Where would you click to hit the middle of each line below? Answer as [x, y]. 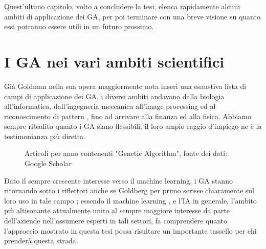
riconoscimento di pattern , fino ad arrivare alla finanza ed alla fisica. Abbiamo [128, 116]
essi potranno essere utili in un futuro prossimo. [79, 26]
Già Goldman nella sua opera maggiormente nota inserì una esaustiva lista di [125, 86]
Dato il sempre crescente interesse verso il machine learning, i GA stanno [118, 180]
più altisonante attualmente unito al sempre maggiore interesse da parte [117, 210]
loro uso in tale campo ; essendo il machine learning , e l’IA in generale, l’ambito [130, 200]
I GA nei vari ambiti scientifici [114, 61]
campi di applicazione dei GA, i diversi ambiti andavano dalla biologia [114, 96]
